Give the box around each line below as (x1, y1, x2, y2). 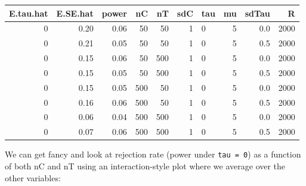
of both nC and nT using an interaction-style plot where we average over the (5, 160, 286, 172)
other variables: (5, 171, 61, 184)
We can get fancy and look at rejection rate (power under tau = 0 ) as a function (5, 148, 301, 160)
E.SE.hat (56, 7, 94, 19)
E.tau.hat (9, 7, 48, 19)
